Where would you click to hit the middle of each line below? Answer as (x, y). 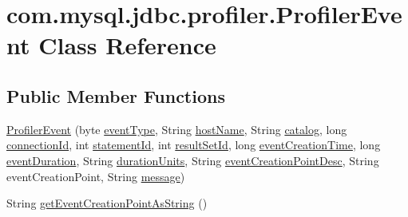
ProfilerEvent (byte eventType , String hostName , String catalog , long (177, 129)
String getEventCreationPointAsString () (107, 203)
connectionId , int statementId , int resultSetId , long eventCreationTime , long (194, 145)
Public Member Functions (116, 95)
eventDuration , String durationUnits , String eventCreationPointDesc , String (193, 160)
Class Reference (127, 45)
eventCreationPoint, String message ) (96, 176)
